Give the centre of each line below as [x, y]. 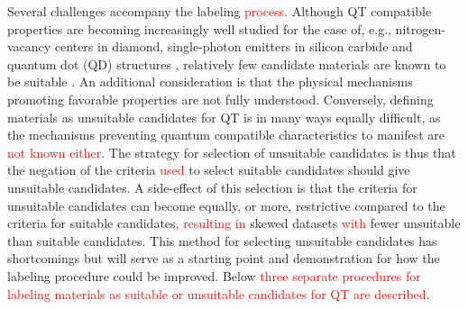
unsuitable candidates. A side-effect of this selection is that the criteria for [212, 187]
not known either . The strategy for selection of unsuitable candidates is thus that [232, 152]
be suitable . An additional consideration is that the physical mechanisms [210, 82]
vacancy [29, 46]
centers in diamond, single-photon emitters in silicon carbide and [234, 46]
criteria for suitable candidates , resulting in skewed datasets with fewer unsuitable [234, 223]
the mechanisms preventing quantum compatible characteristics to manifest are [226, 135]
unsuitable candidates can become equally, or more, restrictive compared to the [226, 205]
